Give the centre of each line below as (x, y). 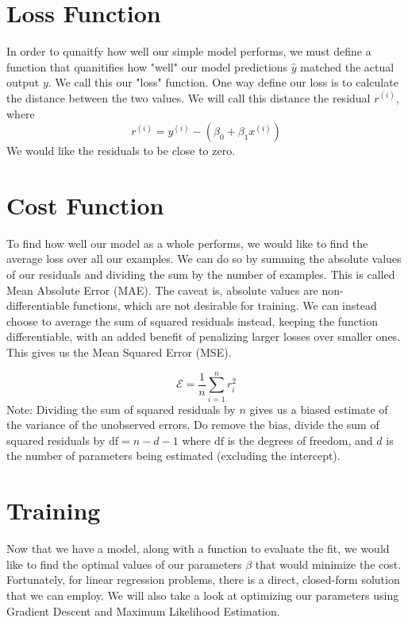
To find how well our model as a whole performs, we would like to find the (187, 243)
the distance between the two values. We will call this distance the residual (189, 97)
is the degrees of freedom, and (300, 440)
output (23, 82)
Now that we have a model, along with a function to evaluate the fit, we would (198, 549)
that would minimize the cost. (328, 564)
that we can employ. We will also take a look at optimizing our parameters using (203, 595)
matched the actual (347, 66)
